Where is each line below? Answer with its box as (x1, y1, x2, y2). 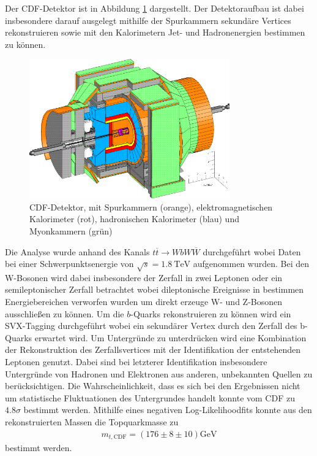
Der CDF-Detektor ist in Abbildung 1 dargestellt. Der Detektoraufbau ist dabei (5, 2, 304, 14)
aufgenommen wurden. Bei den (193, 257, 309, 270)
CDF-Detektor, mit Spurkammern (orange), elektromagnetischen (29, 200, 273, 213)
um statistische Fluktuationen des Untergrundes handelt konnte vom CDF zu (5, 391, 295, 404)
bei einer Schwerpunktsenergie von (5, 257, 134, 270)
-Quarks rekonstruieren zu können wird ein (130, 307, 291, 320)
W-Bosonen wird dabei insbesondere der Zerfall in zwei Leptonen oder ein (5, 271, 283, 284)
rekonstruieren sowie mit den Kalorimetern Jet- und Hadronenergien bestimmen (5, 26, 305, 39)
